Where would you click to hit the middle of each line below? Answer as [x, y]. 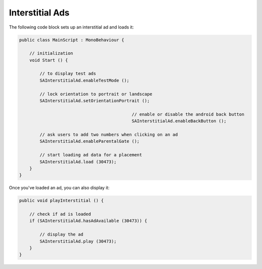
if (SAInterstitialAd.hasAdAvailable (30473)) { [88, 221]
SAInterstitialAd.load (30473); [78, 162]
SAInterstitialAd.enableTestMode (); [84, 80]
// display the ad [61, 234]
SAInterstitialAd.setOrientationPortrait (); [95, 101]
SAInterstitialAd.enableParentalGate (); [90, 141]
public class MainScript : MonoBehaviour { [72, 40]
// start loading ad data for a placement [91, 155]
